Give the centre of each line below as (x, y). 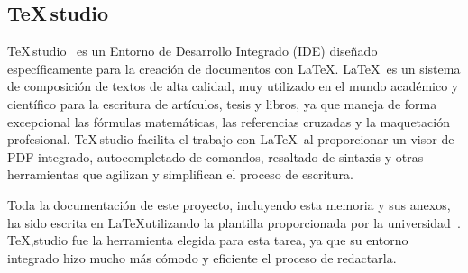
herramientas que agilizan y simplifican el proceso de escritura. (180, 174)
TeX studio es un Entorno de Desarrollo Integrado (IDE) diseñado (193, 51)
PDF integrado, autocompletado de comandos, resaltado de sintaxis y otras (216, 156)
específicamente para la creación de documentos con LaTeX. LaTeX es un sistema (234, 68)
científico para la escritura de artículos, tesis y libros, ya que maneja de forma (222, 103)
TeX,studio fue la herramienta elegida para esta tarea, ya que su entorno (208, 240)
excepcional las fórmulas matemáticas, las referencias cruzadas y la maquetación (229, 121)
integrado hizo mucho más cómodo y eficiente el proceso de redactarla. (202, 257)
